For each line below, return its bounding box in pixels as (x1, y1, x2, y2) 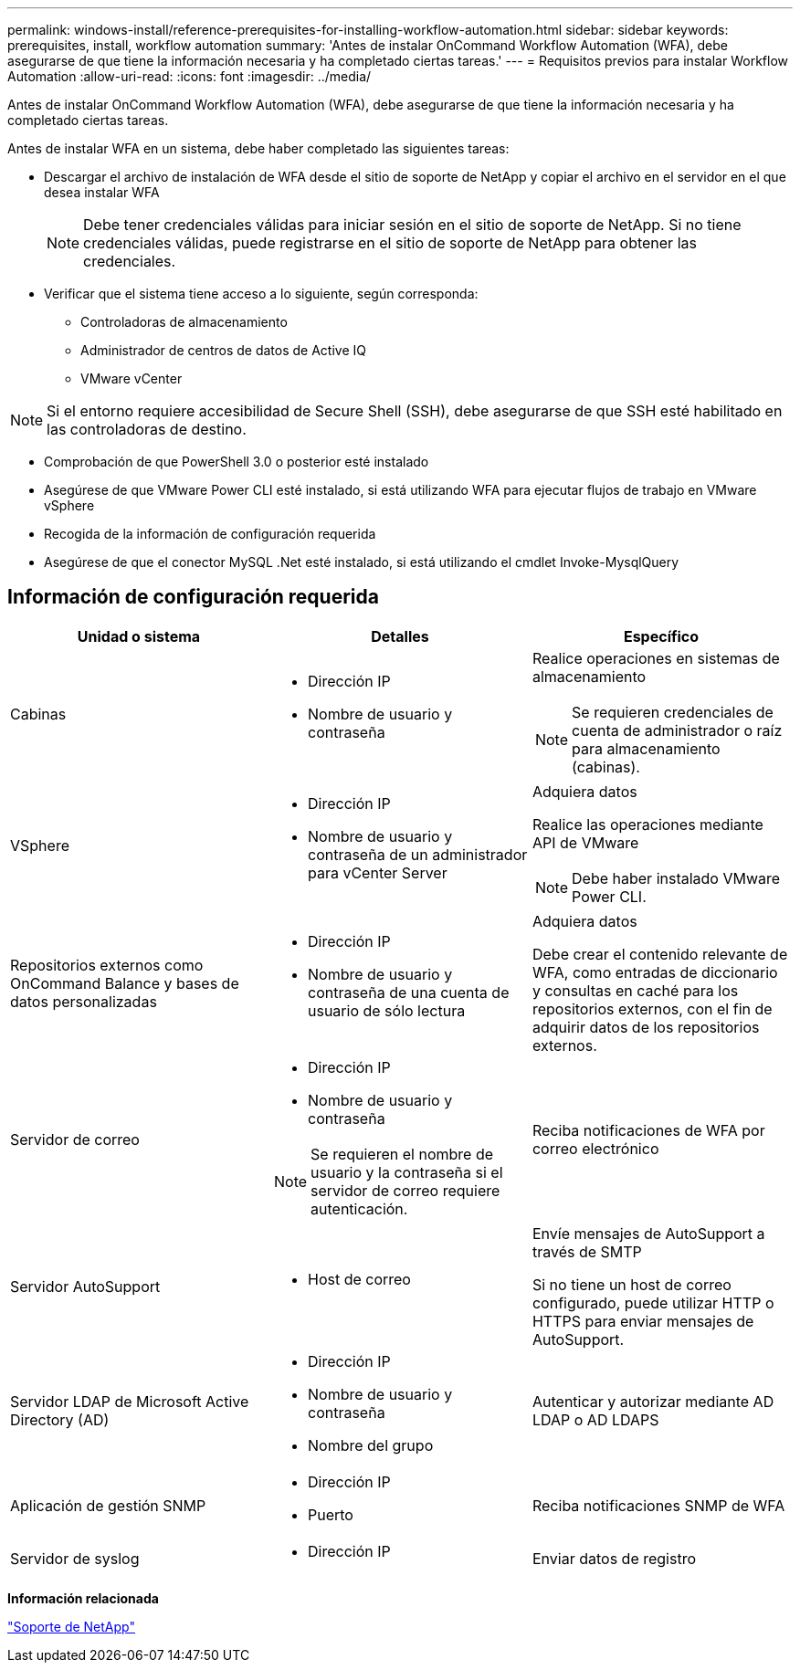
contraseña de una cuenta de (307, 982, 510, 1002)
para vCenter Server (307, 863, 447, 882)
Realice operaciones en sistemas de (532, 648, 780, 667)
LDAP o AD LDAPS (532, 1410, 659, 1429)
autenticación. (311, 1199, 408, 1218)
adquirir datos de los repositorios (532, 1017, 760, 1036)
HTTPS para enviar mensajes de (532, 1311, 754, 1330)
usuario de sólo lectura (307, 1001, 466, 1020)
